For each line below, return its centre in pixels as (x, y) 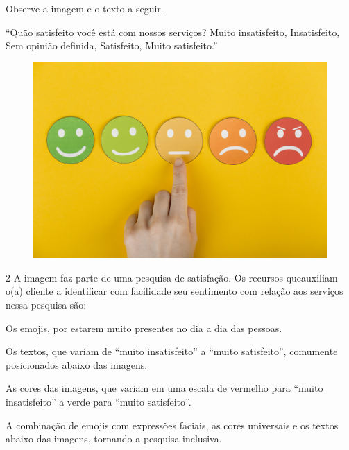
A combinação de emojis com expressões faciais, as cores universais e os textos (172, 425)
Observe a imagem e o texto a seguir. (85, 8)
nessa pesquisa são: (46, 304)
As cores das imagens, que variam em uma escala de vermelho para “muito (164, 388)
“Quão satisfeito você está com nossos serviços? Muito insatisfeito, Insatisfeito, (173, 32)
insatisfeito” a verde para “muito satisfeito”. (99, 401)
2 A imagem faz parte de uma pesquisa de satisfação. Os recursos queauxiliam (172, 277)
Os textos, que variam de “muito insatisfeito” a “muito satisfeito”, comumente (172, 351)
